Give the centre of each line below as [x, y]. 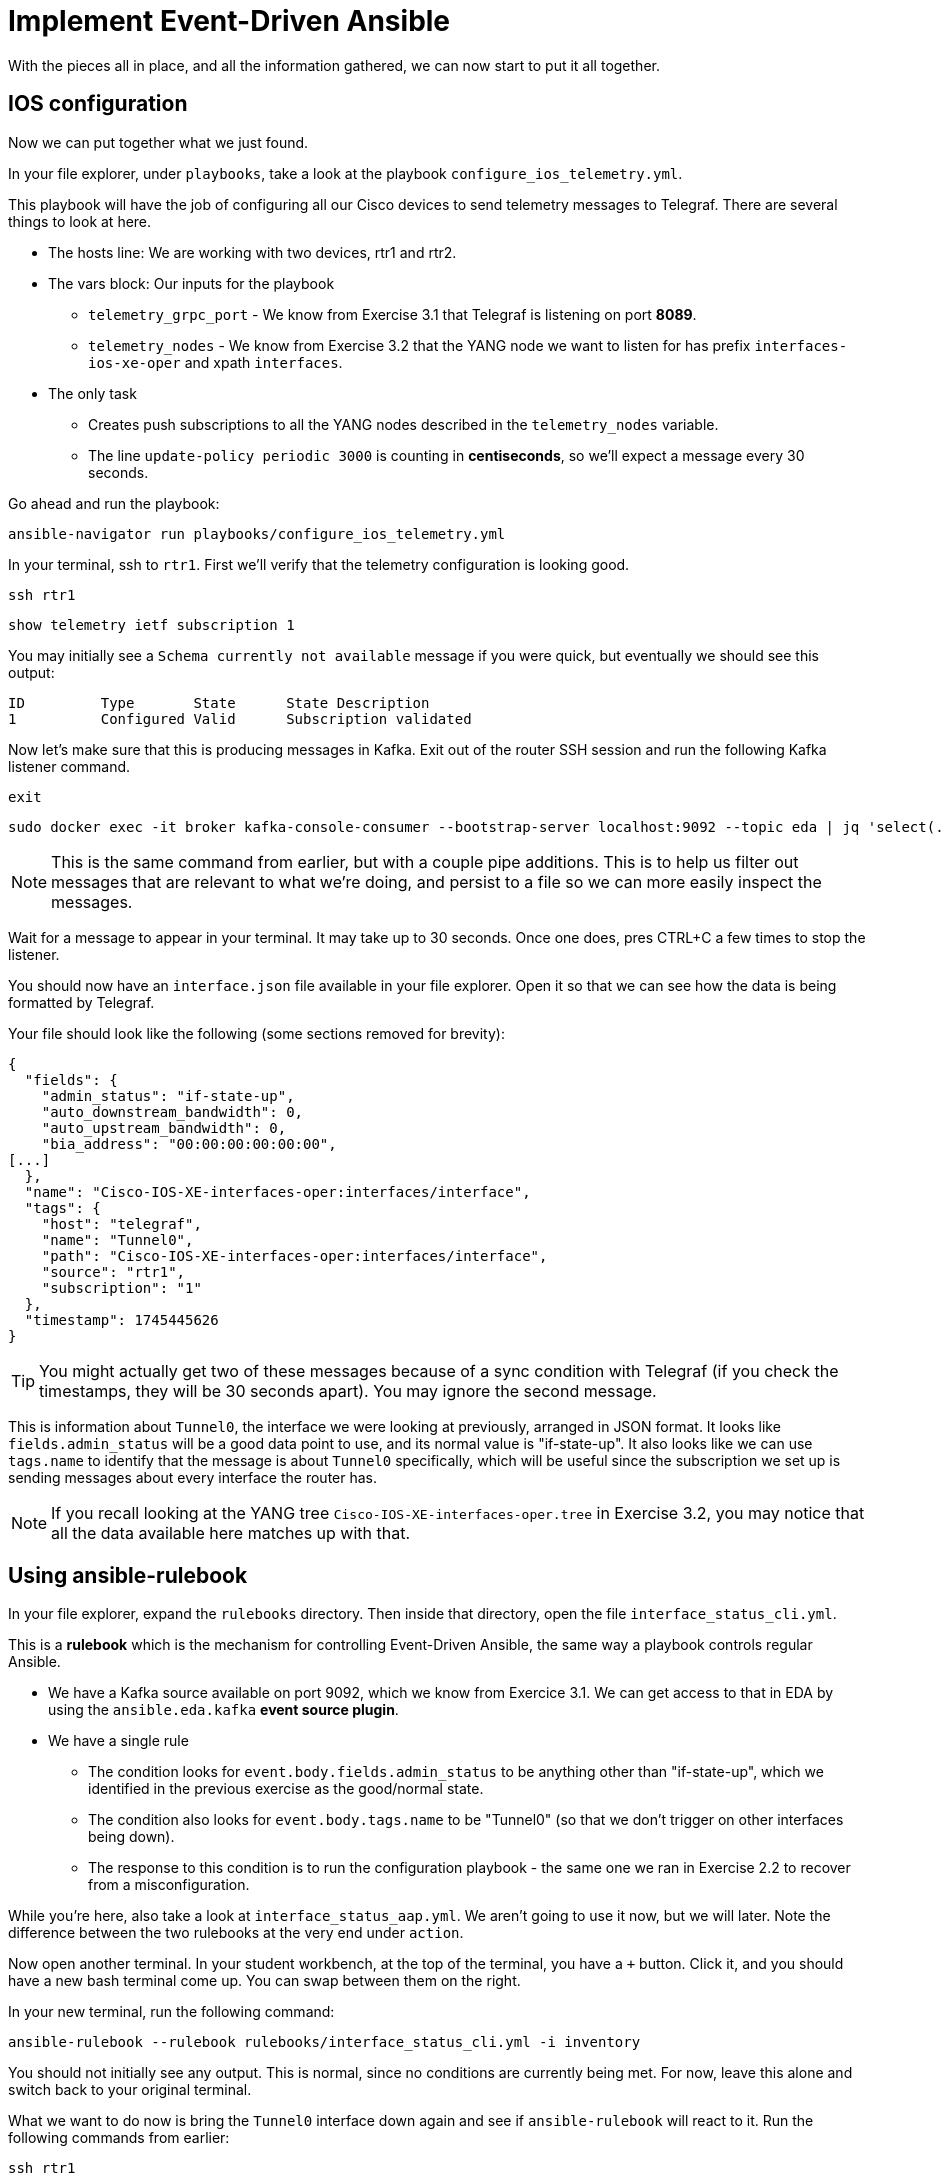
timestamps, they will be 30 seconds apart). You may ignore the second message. [348, 1390]
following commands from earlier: [119, 2138]
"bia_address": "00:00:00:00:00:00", [189, 1143]
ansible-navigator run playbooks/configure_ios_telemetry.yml [257, 533]
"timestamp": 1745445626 [121, 1319]
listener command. [69, 766]
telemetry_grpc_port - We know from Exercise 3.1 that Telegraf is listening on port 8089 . [392, 314]
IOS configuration [98, 104]
